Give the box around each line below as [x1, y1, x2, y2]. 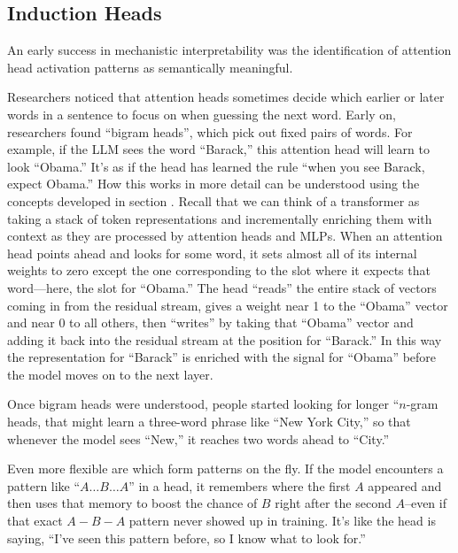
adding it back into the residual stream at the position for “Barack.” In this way [7, 330, 442, 349]
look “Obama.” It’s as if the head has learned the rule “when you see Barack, [7, 157, 425, 175]
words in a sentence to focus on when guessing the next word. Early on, [7, 104, 396, 123]
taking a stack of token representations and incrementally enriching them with [7, 209, 432, 227]
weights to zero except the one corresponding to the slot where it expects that [7, 261, 431, 280]
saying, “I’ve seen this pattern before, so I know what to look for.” [7, 528, 366, 547]
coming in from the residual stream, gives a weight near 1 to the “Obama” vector [7, 296, 448, 314]
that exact [7, 511, 63, 530]
